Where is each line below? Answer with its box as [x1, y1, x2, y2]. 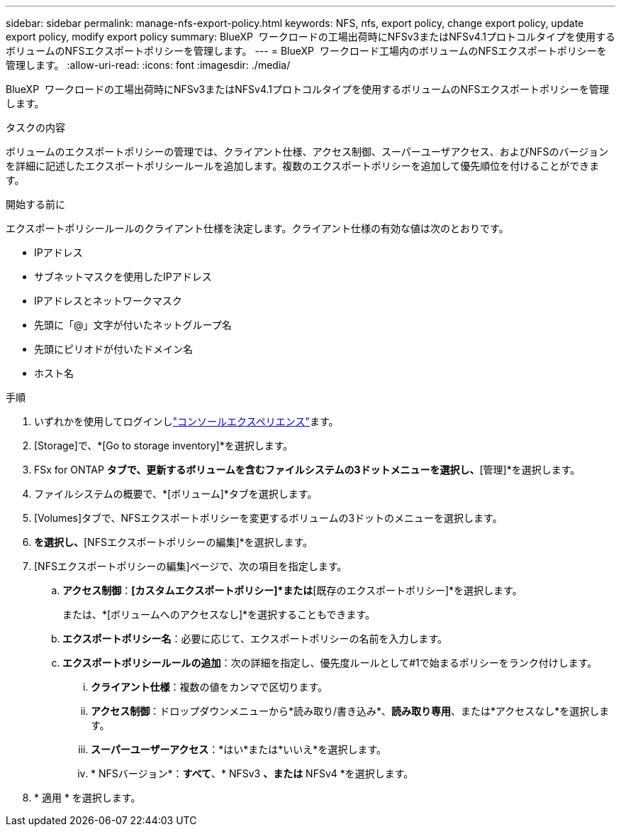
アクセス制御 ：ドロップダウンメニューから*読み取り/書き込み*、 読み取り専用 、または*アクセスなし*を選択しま [91, 705, 610, 717]
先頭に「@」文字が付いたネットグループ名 [34, 319, 232, 331]
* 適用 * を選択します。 [34, 792, 141, 804]
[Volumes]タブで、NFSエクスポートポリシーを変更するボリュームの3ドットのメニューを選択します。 [34, 512, 503, 524]
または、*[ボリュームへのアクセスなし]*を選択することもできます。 [62, 608, 376, 620]
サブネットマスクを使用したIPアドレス [34, 270, 212, 283]
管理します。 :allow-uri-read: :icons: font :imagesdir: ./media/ [6, 59, 291, 71]
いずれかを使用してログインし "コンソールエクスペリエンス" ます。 [34, 415, 339, 427]
